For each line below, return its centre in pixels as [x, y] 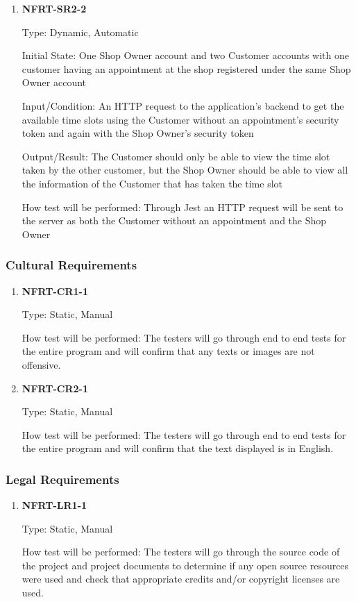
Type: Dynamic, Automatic [80, 32]
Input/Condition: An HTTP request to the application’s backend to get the [183, 105]
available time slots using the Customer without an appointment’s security [180, 119]
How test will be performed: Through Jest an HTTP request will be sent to [183, 207]
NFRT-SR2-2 [54, 8]
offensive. [41, 364]
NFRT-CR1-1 [55, 291]
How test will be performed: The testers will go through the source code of [181, 552]
